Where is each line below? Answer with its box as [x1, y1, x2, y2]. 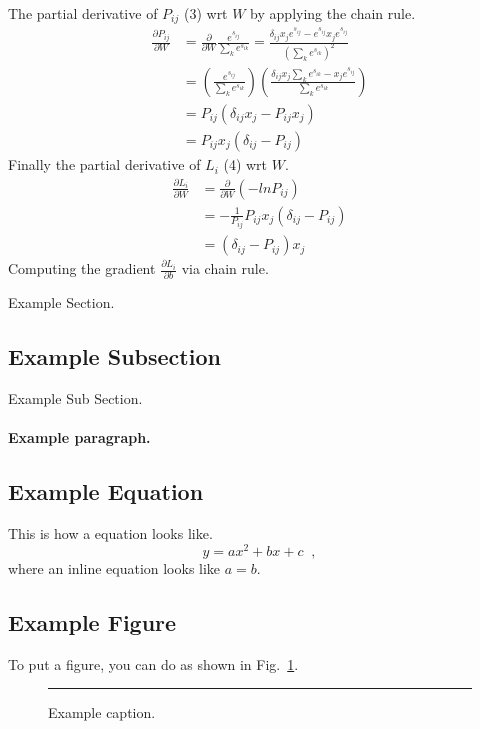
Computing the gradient [8, 258, 156, 279]
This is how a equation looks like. [8, 523, 213, 544]
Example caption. [48, 702, 156, 723]
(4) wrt [223, 154, 268, 175]
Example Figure [8, 606, 177, 637]
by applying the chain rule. [250, 3, 416, 23]
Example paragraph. [8, 427, 151, 448]
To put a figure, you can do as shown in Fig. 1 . [8, 653, 299, 674]
